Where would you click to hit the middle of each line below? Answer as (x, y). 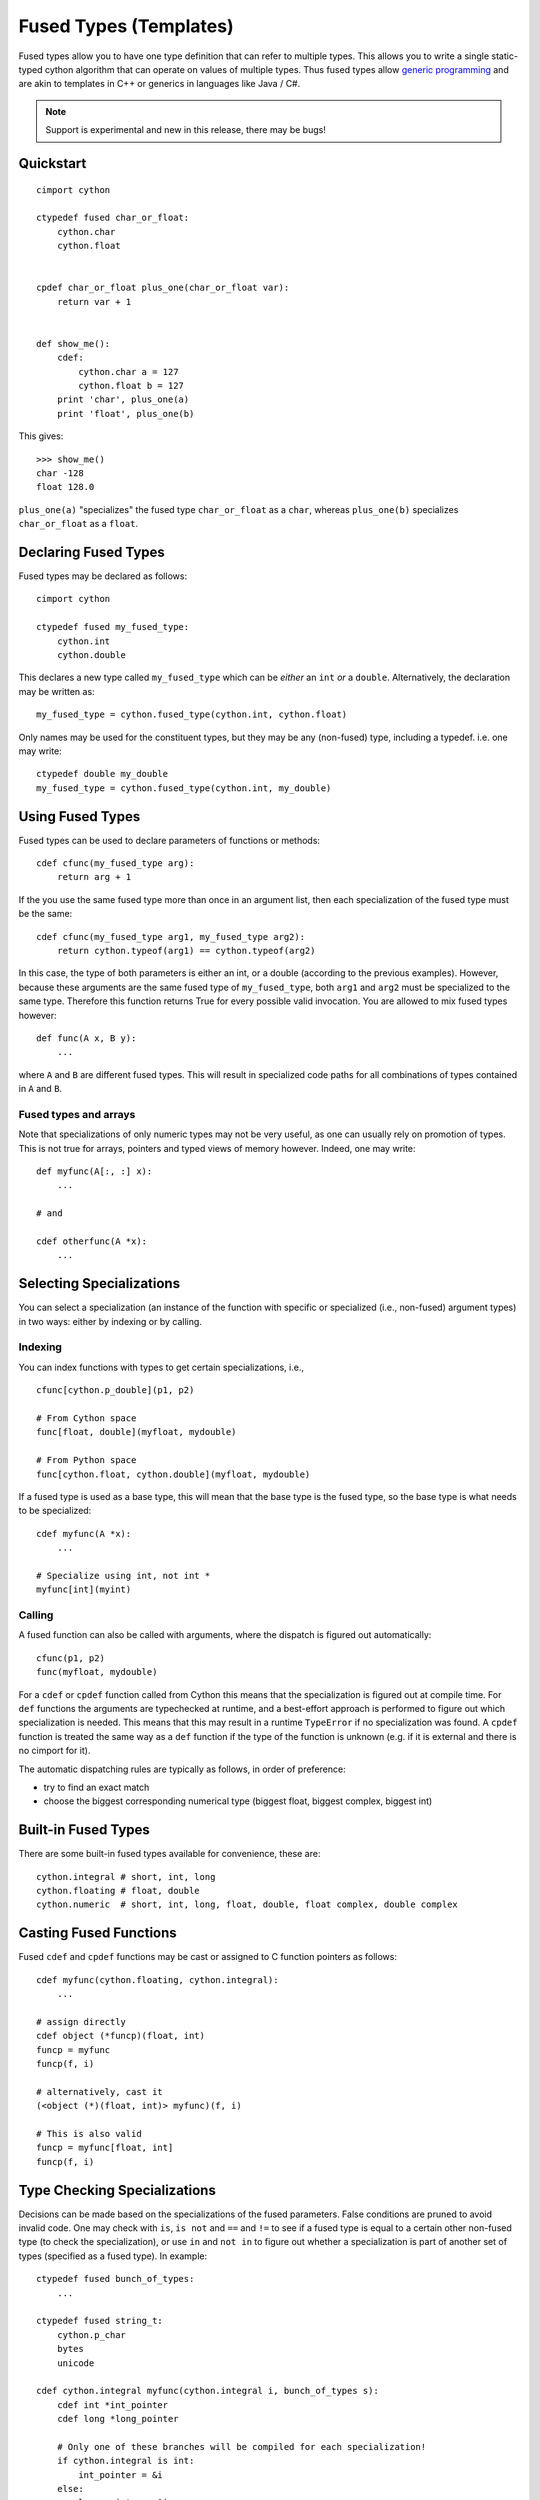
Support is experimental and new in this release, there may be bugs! (186, 130)
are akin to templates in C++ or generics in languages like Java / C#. (159, 84)
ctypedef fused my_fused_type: (113, 627)
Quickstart (52, 163)
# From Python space (86, 1460)
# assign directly (81, 2021)
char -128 (60, 473)
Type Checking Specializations (117, 2190)
